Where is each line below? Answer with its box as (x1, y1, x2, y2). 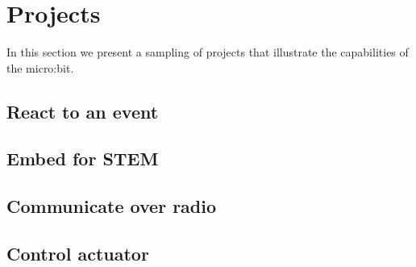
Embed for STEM (6, 146, 159, 171)
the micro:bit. (6, 59, 74, 76)
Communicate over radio (6, 194, 217, 219)
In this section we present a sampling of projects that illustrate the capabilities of (6, 44, 409, 60)
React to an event (6, 98, 159, 123)
